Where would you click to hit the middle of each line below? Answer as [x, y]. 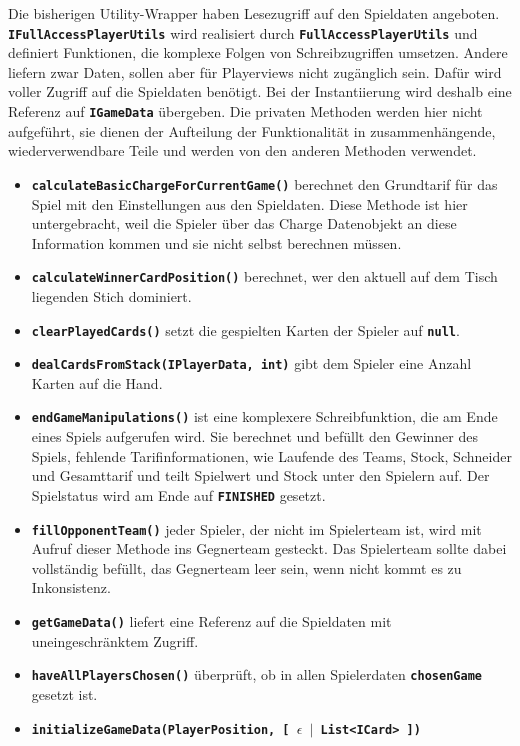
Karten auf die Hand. [97, 382]
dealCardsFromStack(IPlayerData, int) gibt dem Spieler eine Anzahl [251, 363]
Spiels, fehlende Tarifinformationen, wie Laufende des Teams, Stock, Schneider [271, 455]
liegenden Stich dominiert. [111, 295]
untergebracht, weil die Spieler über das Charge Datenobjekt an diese [244, 223]
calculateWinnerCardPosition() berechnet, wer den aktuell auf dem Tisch [264, 276]
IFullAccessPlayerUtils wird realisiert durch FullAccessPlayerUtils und [243, 32]
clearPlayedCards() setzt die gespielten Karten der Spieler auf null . [245, 329]
